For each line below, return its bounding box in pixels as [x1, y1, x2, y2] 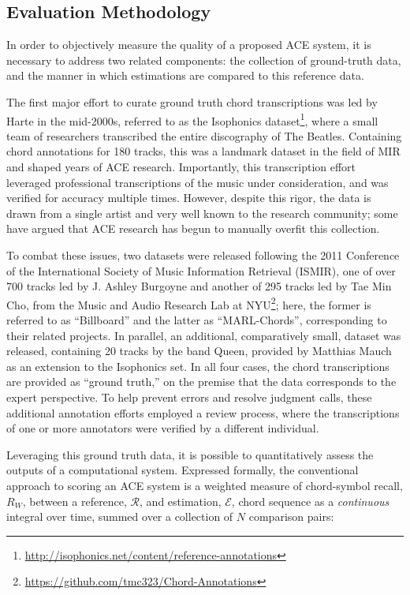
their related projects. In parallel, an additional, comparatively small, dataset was [6, 327, 401, 343]
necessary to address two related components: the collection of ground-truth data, [6, 51, 401, 68]
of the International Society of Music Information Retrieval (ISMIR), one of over [6, 262, 396, 279]
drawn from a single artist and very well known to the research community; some [6, 204, 398, 221]
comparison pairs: [248, 508, 334, 525]
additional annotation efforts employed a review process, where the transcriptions [6, 404, 400, 421]
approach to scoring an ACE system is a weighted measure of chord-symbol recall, [6, 477, 403, 493]
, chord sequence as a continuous [231, 492, 389, 509]
